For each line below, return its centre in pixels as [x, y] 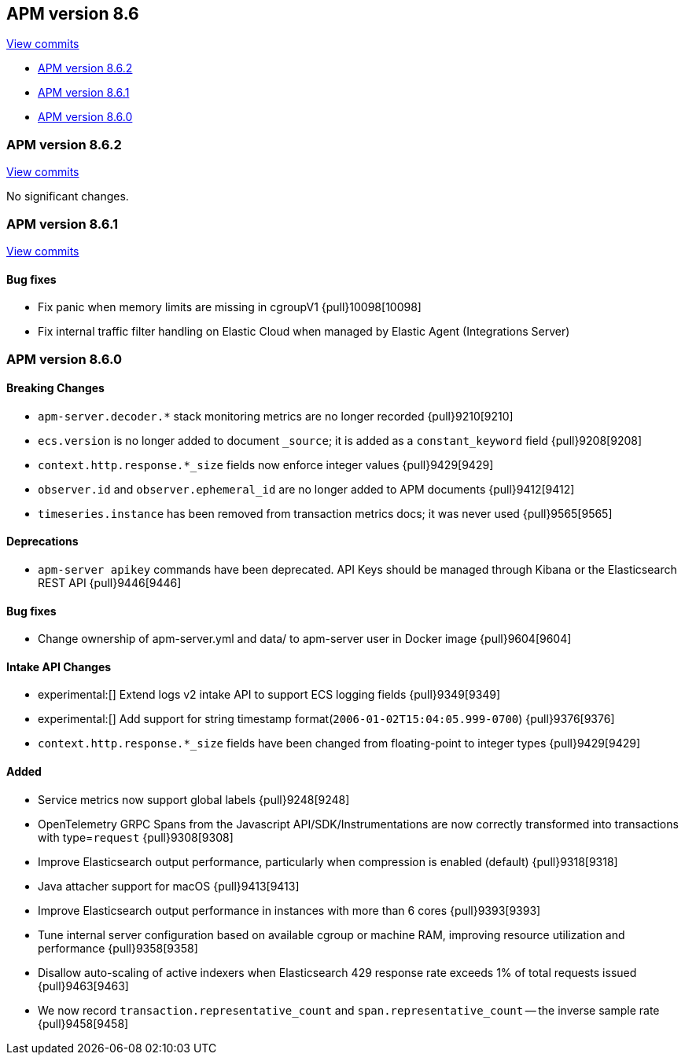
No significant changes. [68, 196]
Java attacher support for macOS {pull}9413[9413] [169, 886]
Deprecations [42, 542]
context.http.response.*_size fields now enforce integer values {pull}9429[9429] [266, 464]
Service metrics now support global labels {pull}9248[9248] [194, 799]
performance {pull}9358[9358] [118, 948]
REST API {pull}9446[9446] [110, 582]
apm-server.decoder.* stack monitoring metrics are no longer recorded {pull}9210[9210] [276, 416]
